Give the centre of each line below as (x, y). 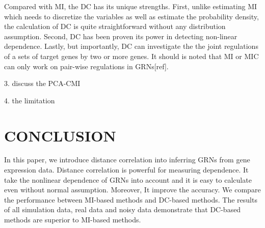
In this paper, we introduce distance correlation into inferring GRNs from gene (127, 160)
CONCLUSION (60, 135)
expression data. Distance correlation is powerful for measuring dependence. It (126, 170)
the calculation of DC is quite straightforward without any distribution (115, 26)
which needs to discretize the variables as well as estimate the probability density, (131, 16)
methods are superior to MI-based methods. (73, 220)
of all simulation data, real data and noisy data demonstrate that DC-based (123, 209)
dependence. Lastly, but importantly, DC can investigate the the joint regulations (131, 46)
